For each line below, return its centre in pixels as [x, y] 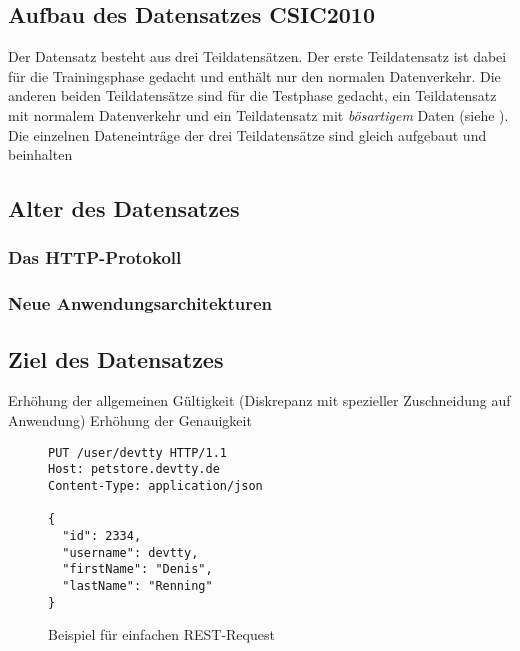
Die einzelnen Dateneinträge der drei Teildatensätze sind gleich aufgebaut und [247, 134]
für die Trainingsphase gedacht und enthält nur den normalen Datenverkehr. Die [254, 75]
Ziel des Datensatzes [116, 358]
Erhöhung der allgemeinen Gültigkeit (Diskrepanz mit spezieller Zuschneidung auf [259, 400]
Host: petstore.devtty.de [134, 469]
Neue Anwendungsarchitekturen [140, 303]
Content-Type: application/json [155, 485]
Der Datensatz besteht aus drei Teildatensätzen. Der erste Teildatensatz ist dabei [257, 56]
